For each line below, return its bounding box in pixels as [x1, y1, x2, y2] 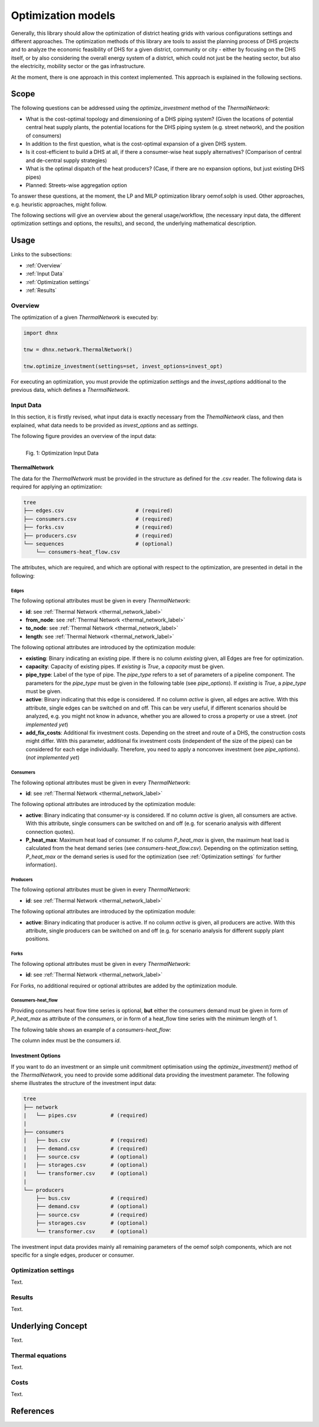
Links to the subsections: [11, 251, 72, 258]
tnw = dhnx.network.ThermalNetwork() [23, 346, 133, 353]
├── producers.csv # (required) [23, 532, 174, 539]
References [11, 1406, 54, 1416]
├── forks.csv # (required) [23, 524, 174, 531]
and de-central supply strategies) [25, 157, 108, 164]
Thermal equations [11, 1351, 67, 1360]
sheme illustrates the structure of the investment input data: [11, 1080, 157, 1087]
